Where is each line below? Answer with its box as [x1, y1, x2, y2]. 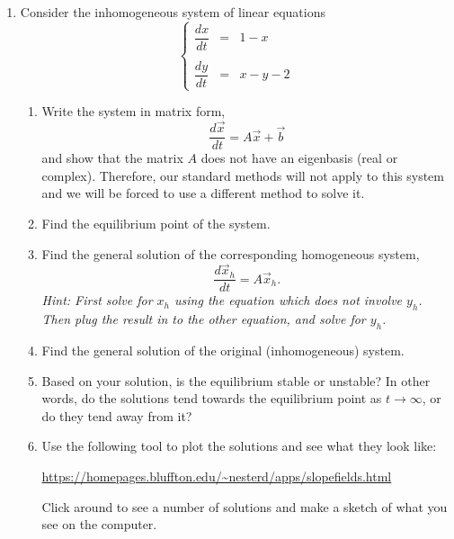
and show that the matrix [41, 148, 183, 167]
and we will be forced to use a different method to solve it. [41, 184, 365, 202]
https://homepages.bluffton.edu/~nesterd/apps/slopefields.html [41, 466, 392, 485]
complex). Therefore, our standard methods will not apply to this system [41, 166, 444, 184]
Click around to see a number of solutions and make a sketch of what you [41, 497, 448, 516]
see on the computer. [41, 515, 157, 534]
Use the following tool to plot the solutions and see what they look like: [41, 436, 437, 455]
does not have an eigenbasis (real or [200, 148, 398, 167]
